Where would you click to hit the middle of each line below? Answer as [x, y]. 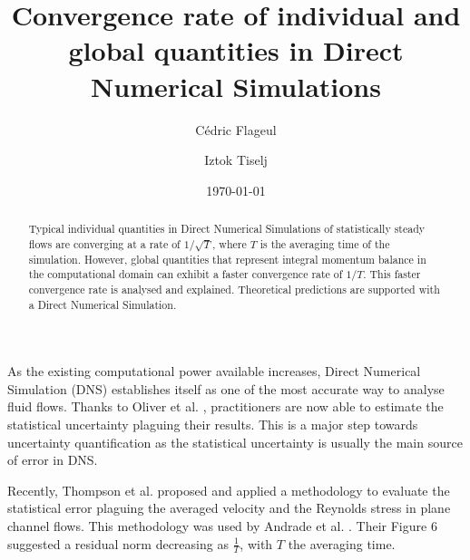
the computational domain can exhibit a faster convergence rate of [186, 274]
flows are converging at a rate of [104, 243]
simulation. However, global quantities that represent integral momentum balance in [227, 259]
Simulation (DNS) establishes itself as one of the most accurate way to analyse [226, 388]
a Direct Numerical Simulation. [103, 304]
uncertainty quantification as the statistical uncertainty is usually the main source [235, 442]
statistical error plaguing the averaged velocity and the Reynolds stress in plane [229, 508]
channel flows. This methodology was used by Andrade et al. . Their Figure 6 [222, 526]
